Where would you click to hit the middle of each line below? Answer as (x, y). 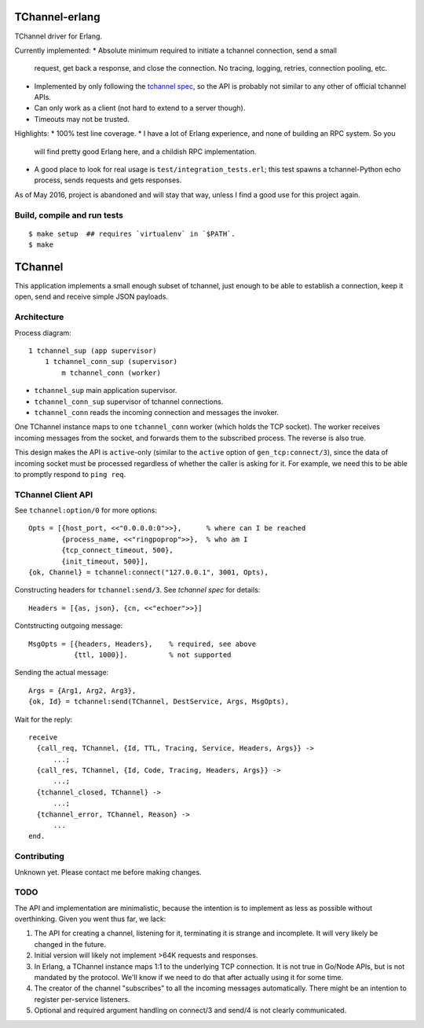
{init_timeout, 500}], (105, 561)
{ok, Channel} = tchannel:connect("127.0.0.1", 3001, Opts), (148, 572)
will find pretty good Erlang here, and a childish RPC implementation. (145, 151)
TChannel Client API (54, 494)
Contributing (39, 857)
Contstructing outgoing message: (69, 626)
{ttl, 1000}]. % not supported (152, 655)
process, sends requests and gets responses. (108, 180)
